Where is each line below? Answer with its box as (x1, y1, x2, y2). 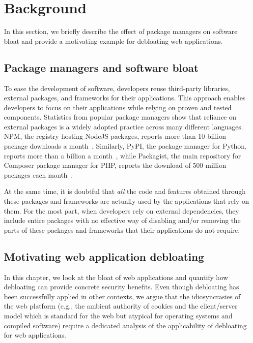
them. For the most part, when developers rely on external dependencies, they (4, 205, 239, 216)
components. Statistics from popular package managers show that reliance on (4, 112, 237, 122)
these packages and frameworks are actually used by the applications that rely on (4, 196, 249, 206)
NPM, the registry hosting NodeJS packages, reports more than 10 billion (4, 131, 226, 141)
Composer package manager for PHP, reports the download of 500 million (4, 160, 226, 170)
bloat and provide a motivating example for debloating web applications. (4, 35, 223, 46)
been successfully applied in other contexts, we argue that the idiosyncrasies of (4, 291, 241, 301)
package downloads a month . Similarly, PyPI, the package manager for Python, (4, 141, 247, 151)
